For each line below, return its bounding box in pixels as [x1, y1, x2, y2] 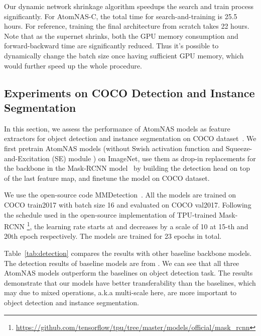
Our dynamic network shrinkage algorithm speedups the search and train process [4, 1, 253, 11]
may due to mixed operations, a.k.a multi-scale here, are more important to [4, 287, 237, 298]
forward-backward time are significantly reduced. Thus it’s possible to [4, 40, 219, 51]
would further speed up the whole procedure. [4, 60, 142, 71]
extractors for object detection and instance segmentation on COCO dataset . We [4, 133, 256, 144]
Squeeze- [225, 143, 252, 153]
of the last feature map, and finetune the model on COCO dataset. [4, 172, 210, 183]
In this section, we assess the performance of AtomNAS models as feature [4, 123, 230, 133]
